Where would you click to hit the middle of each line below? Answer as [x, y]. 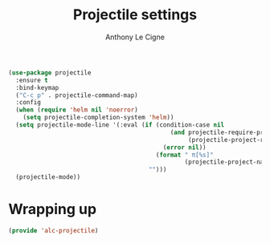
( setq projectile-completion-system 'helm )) [98, 118]
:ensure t [32, 80]
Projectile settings [135, 15]
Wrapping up [53, 209]
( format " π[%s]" [185, 155]
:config [29, 103]
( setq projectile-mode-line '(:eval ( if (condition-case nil [120, 125]
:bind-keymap [37, 87]
